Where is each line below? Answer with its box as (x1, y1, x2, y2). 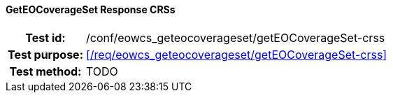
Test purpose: (8, 47, 83, 62)
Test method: (9, 64, 82, 78)
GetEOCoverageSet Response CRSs (6, 3, 176, 15)
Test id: (25, 30, 66, 45)
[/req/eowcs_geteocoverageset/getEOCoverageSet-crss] (85, 47, 387, 62)
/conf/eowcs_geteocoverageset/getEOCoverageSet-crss (85, 30, 385, 45)
